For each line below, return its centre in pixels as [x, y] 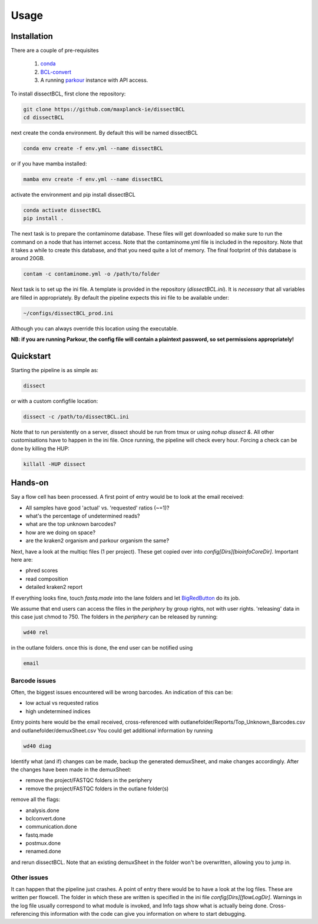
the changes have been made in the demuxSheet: [71, 769]
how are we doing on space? [61, 532]
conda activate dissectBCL [62, 210]
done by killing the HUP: [40, 448]
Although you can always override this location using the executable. [95, 328]
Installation [32, 36]
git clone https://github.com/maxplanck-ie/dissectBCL [104, 109]
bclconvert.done [46, 818]
